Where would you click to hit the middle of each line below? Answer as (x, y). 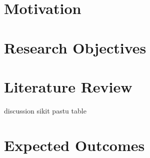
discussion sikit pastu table (45, 110)
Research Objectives (75, 47)
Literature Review (68, 86)
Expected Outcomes (74, 145)
